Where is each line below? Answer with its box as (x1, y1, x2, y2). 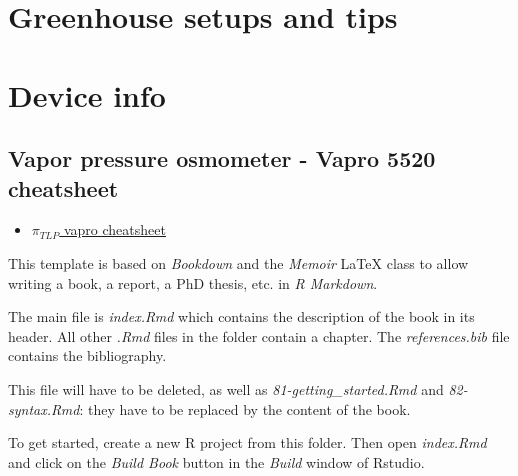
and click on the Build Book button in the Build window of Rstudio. (8, 451, 425, 472)
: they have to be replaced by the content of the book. (79, 398, 411, 419)
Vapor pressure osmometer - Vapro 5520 (8, 143, 436, 174)
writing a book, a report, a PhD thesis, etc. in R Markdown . (8, 272, 378, 293)
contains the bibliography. (8, 345, 167, 366)
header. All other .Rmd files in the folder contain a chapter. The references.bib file (8, 325, 510, 346)
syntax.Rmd (8, 398, 80, 419)
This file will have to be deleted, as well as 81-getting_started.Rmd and (8, 378, 444, 399)
